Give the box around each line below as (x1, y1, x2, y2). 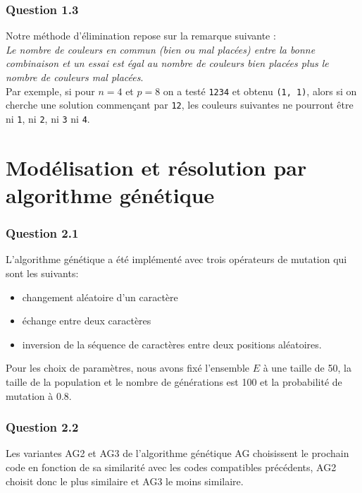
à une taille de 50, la (263, 360, 351, 375)
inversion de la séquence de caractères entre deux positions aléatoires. (22, 336, 322, 351)
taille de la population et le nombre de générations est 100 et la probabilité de (6, 374, 342, 389)
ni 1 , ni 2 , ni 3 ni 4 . (6, 111, 90, 126)
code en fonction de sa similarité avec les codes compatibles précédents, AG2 (6, 459, 337, 474)
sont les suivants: (6, 265, 79, 280)
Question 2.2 (6, 418, 79, 436)
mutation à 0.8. (6, 388, 72, 403)
